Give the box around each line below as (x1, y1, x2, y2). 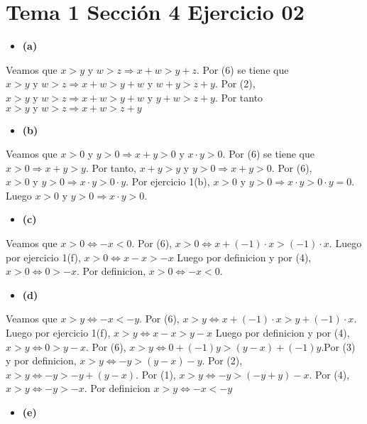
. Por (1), (136, 366, 176, 381)
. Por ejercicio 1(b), (126, 174, 210, 189)
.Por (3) (321, 339, 356, 354)
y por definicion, (6, 353, 77, 368)
